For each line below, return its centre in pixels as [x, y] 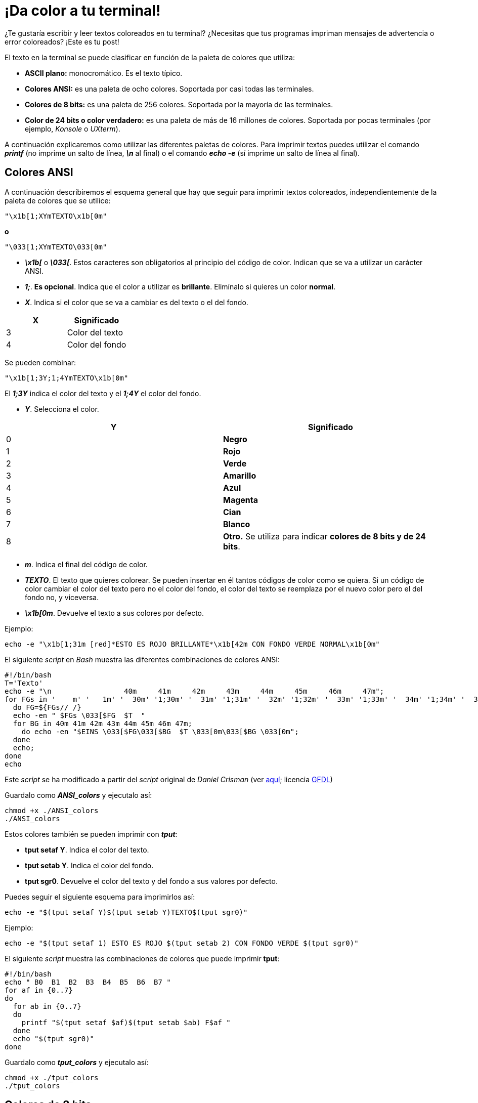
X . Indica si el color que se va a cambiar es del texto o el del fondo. [137, 302]
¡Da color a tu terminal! [83, 11]
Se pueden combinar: [40, 362]
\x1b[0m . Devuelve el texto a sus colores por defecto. [114, 613]
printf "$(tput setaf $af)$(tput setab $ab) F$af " [126, 1022]
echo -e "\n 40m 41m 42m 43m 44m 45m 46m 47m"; [194, 691]
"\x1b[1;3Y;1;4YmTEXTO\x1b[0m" [67, 378]
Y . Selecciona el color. [62, 409]
